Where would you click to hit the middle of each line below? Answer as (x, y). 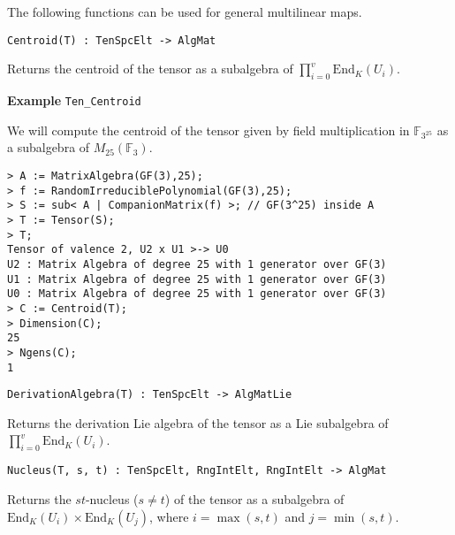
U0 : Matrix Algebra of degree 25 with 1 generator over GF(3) (197, 294)
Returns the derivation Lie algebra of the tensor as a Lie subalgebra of (198, 422)
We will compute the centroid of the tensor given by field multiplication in (209, 130)
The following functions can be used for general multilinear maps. (185, 11)
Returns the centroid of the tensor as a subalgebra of (150, 69)
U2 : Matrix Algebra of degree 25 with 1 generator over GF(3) (197, 264)
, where (169, 516)
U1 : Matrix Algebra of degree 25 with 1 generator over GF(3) (197, 279)
